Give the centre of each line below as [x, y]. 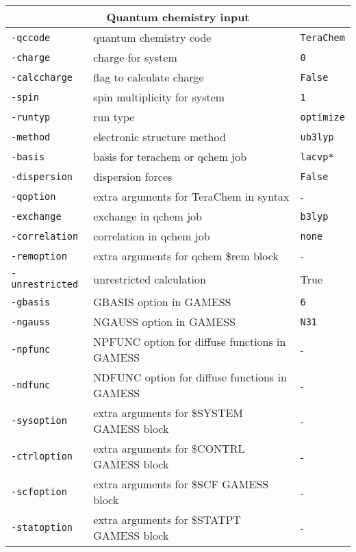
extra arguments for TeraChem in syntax [191, 196]
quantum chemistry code [152, 37]
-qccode [31, 37]
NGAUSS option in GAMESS [164, 322]
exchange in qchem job [148, 216]
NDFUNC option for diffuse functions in [190, 377]
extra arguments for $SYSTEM [168, 413]
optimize [322, 117]
